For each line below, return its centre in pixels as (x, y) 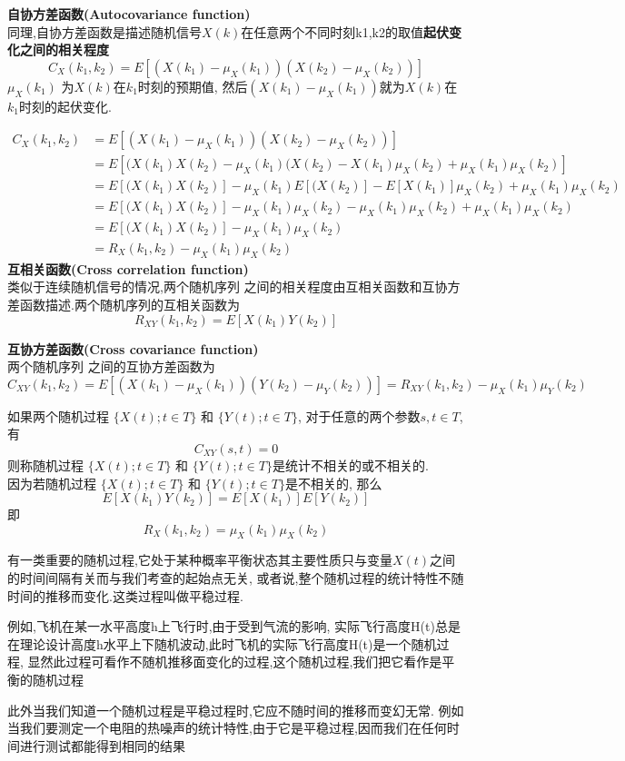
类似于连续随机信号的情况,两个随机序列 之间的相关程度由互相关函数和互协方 (234, 287)
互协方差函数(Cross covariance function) (133, 348)
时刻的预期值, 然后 (193, 86)
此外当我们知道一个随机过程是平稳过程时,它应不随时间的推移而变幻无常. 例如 (236, 710)
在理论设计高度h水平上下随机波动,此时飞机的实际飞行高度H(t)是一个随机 (222, 643)
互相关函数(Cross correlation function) (128, 268)
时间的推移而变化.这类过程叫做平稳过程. (125, 595)
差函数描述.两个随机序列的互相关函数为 (124, 304)
